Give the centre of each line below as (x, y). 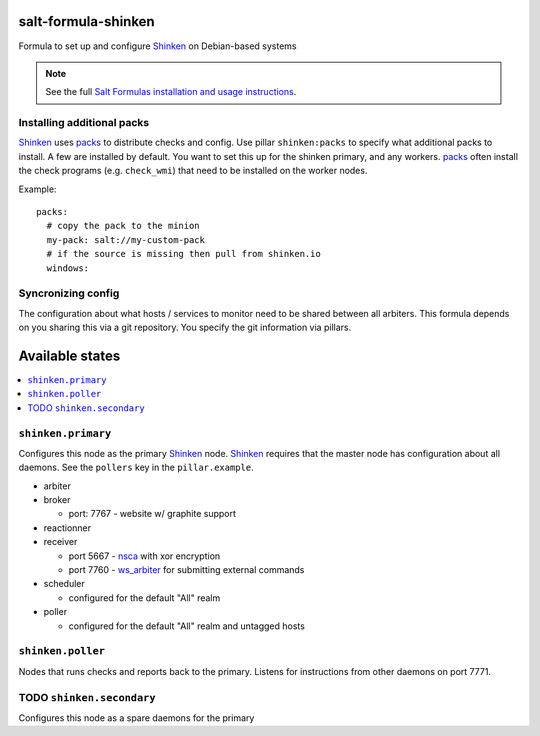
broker (57, 500)
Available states (69, 355)
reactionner (67, 527)
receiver (60, 542)
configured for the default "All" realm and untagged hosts (186, 626)
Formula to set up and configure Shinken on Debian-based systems (157, 46)
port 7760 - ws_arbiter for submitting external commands (186, 570)
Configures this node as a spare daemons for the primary (136, 717)
